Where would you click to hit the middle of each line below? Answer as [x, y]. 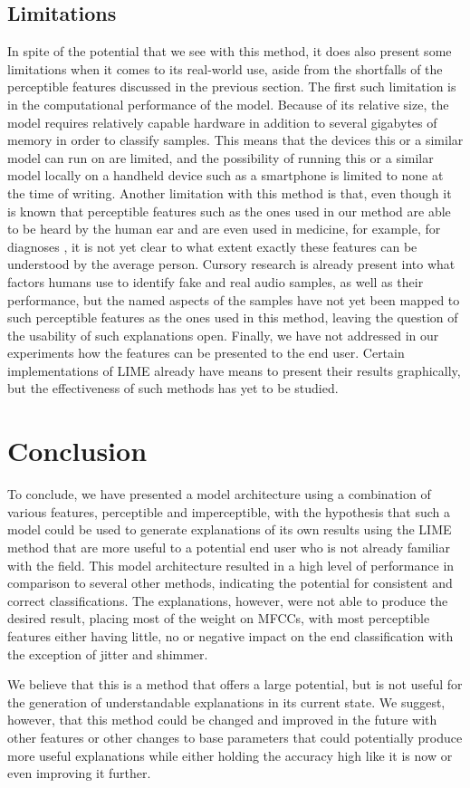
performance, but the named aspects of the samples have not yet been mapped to [234, 299]
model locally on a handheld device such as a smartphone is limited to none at [225, 175]
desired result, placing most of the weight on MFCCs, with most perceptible [219, 618]
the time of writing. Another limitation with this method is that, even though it [230, 192]
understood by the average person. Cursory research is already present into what [231, 264]
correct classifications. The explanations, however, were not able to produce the [228, 600]
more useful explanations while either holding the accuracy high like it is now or [230, 755]
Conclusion [77, 451]
